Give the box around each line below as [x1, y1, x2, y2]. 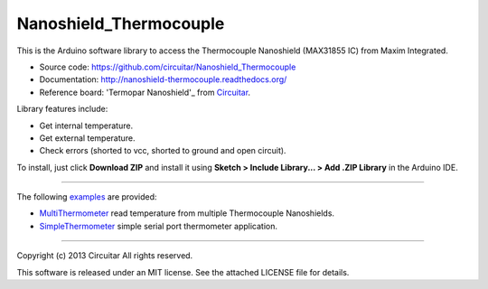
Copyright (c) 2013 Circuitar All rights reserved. [16, 250, 193, 261]
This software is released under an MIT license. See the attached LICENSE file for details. [16, 266, 350, 277]
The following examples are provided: [16, 191, 157, 202]
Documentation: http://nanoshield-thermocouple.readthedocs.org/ [39, 74, 287, 85]
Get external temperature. [39, 132, 136, 144]
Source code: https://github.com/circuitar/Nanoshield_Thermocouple [39, 61, 296, 72]
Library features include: [16, 104, 108, 115]
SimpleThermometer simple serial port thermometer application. [39, 220, 278, 231]
